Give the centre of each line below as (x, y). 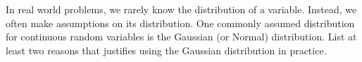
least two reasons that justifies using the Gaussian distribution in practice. (166, 50)
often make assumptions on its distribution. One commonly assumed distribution (180, 23)
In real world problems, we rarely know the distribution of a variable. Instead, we (181, 9)
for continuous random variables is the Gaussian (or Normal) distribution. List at (181, 37)
